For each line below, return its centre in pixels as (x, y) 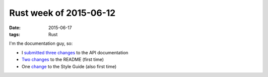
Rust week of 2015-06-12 (62, 13)
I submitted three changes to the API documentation (75, 52)
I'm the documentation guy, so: (41, 43)
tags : (15, 34)
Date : (15, 28)
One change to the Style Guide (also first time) (69, 66)
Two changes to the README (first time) (63, 60)
